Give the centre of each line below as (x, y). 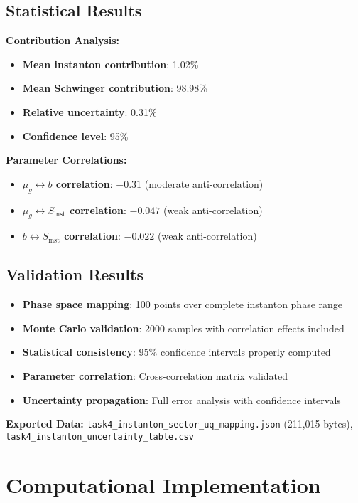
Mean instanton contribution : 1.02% (110, 64)
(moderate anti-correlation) (204, 183)
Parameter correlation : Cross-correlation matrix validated (155, 375)
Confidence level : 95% (75, 136)
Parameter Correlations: (66, 160)
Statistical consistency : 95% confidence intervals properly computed (177, 352)
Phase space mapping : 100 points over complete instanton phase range (183, 304)
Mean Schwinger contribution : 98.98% (115, 88)
